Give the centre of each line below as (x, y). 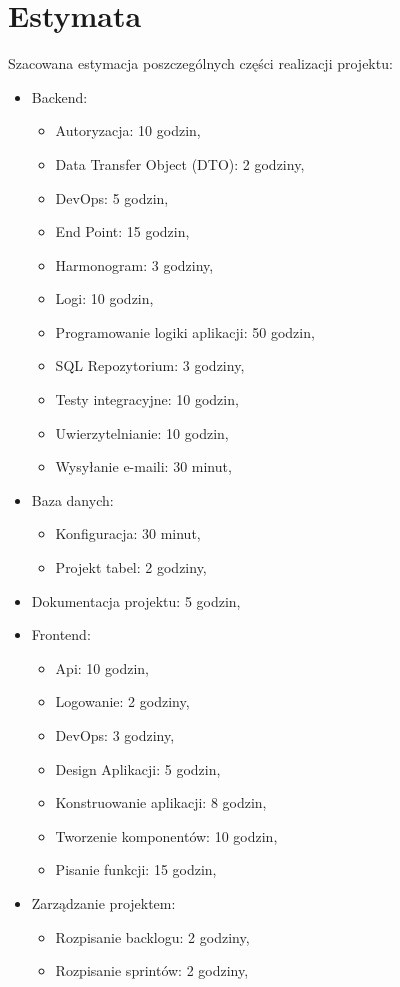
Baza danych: (72, 499)
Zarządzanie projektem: (103, 902)
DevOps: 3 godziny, (115, 735)
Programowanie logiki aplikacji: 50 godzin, (185, 331)
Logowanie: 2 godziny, (122, 701)
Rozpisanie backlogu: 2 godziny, (152, 936)
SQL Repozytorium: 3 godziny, (150, 365)
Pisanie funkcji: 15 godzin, (136, 869)
